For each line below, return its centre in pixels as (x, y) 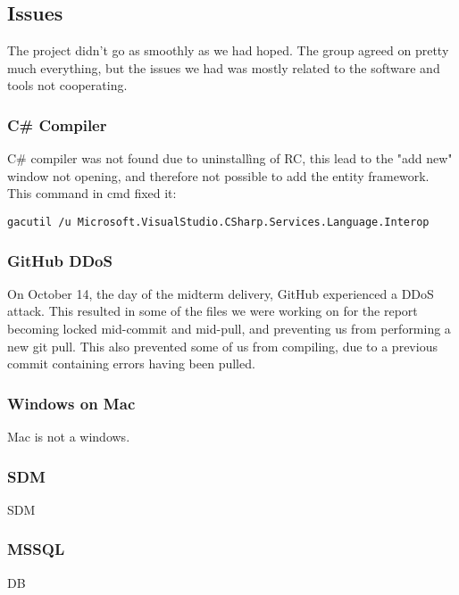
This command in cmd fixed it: (92, 193)
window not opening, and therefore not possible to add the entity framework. (218, 175)
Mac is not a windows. (69, 437)
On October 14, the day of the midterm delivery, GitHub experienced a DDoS (221, 293)
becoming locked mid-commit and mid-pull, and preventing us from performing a (229, 329)
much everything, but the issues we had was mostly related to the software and (224, 67)
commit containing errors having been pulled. (131, 364)
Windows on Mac (71, 403)
